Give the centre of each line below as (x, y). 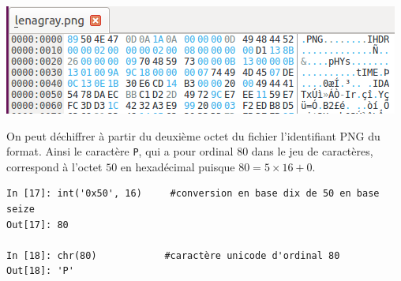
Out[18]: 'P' (40, 271)
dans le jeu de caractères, (312, 151)
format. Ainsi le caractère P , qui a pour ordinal (120, 151)
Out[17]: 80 (37, 225)
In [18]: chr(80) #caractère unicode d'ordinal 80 (173, 255)
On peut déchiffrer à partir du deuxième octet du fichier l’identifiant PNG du (193, 135)
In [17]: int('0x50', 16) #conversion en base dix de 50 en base (193, 194)
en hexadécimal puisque (178, 166)
